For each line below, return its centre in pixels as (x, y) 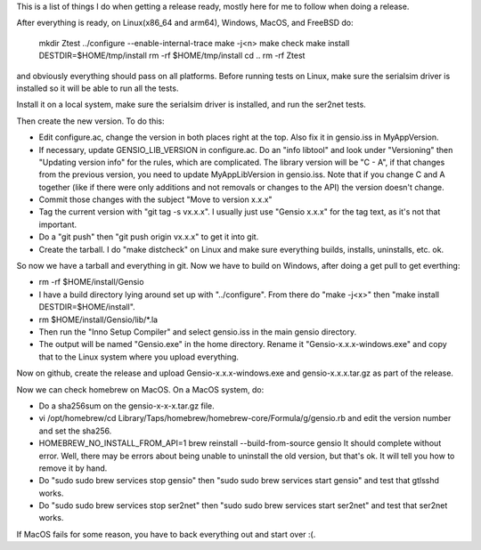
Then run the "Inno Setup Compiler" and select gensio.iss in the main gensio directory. (197, 332)
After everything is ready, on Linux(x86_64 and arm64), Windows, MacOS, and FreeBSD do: (185, 23)
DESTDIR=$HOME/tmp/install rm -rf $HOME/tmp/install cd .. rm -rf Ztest (172, 56)
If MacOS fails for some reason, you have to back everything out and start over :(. (166, 534)
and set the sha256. (75, 431)
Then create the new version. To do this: (90, 121)
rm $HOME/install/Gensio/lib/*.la (98, 319)
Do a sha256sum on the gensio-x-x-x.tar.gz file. (126, 406)
